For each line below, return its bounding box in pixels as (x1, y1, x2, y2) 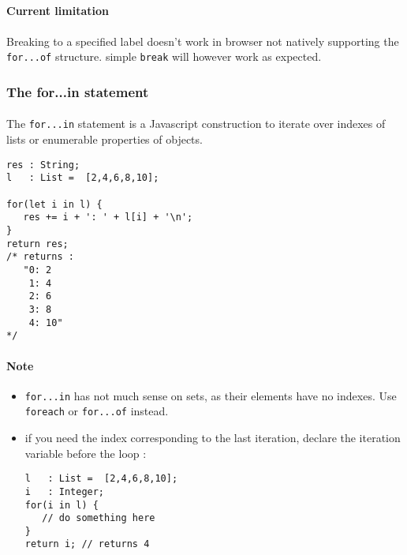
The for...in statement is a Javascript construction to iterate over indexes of (6, 115, 386, 132)
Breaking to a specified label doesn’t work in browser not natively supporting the (6, 32, 399, 49)
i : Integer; (24, 486, 105, 497)
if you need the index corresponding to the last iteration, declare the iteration (24, 429, 401, 446)
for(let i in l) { (6, 198, 103, 210)
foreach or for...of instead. (24, 403, 169, 419)
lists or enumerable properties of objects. (6, 131, 203, 148)
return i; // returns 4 (24, 538, 150, 550)
